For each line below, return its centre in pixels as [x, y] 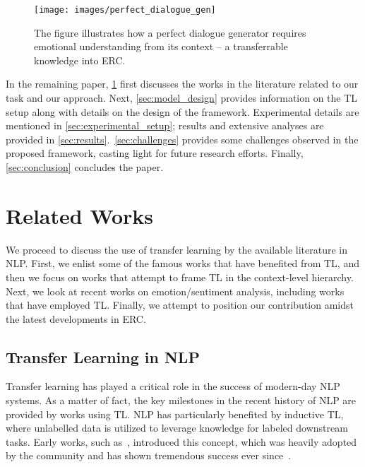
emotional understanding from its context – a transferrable [161, 46]
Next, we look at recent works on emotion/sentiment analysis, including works [175, 291]
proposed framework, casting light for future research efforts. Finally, [155, 153]
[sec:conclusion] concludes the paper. [85, 167]
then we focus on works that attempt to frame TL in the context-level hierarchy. [180, 277]
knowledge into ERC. [80, 60]
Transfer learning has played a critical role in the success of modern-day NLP [173, 386]
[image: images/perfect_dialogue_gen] [125, 10]
